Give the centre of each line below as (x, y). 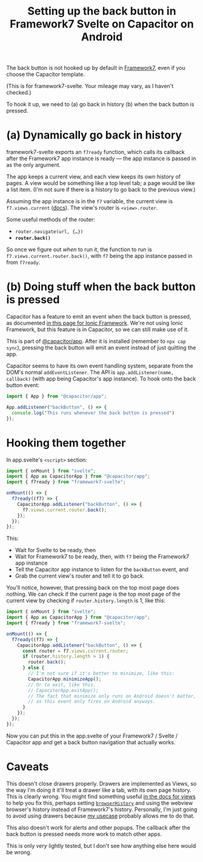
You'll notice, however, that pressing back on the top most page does (93, 588)
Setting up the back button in (102, 11)
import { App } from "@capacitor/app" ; (57, 396)
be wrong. (19, 852)
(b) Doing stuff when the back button (101, 287)
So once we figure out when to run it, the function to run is (79, 249)
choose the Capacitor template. (45, 75)
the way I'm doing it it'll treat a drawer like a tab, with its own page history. (99, 790)
